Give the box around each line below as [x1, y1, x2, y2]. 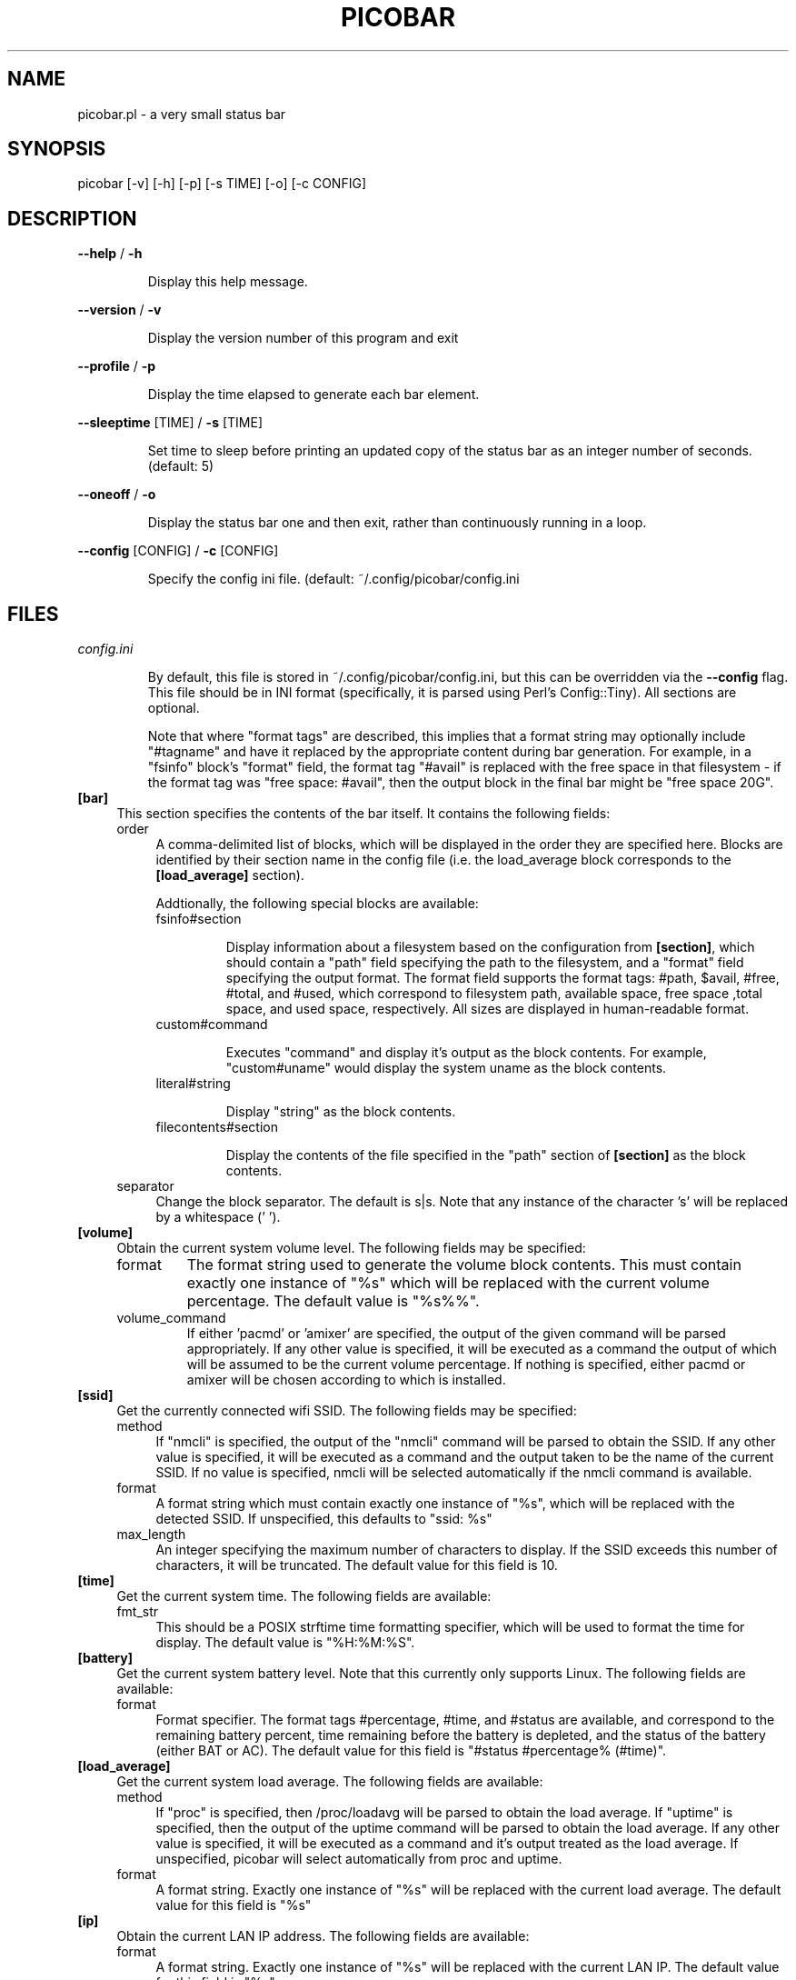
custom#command [155, 1016, 268, 1033]
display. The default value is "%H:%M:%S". [155, 1635, 415, 1651]
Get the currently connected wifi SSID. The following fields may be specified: [116, 1403, 577, 1419]
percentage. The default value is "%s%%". [186, 1292, 480, 1311]
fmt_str [116, 1604, 159, 1620]
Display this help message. [147, 274, 308, 290]
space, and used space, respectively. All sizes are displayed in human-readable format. [225, 1001, 750, 1017]
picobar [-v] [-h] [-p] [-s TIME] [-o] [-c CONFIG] [77, 175, 366, 192]
